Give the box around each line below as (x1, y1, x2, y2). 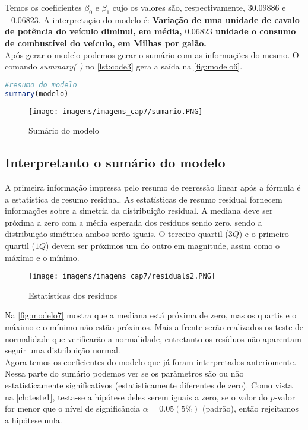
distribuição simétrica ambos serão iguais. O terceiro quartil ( (5, 227, 228, 240)
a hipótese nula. (5, 413, 62, 426)
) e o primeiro (239, 227, 289, 240)
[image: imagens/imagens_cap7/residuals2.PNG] (28, 272, 215, 281)
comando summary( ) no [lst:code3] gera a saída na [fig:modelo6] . (5, 60, 243, 72)
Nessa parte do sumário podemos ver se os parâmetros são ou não (5, 367, 244, 380)
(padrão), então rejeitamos (202, 402, 299, 415)
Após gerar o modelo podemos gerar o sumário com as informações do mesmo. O (5, 48, 299, 61)
